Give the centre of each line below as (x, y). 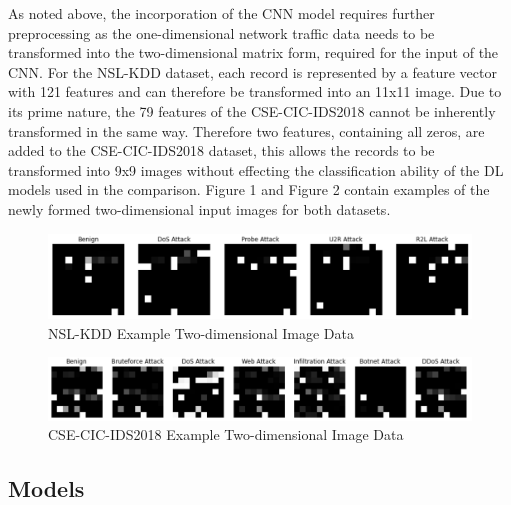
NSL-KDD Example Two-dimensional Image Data (201, 332)
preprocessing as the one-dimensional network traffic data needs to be (221, 32)
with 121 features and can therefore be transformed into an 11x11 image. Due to (255, 91)
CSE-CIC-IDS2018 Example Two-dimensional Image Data (226, 434)
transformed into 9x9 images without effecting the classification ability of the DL (256, 169)
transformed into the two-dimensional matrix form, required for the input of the (253, 52)
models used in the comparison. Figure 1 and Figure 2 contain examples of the (249, 189)
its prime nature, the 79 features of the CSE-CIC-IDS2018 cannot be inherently (252, 110)
